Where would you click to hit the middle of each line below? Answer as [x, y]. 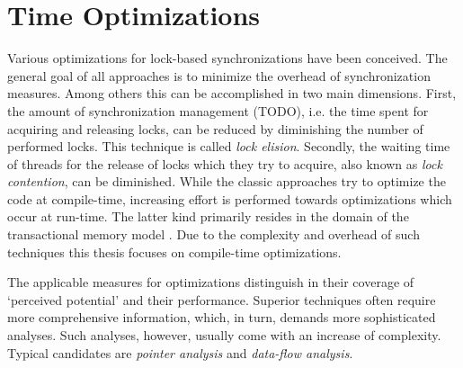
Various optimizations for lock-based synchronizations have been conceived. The [227, 58]
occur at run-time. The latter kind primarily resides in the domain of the [208, 216]
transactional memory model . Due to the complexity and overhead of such [214, 234]
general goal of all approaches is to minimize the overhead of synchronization [219, 75]
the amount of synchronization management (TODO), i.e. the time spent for [218, 110]
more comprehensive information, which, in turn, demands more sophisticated [222, 317]
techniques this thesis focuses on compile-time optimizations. [174, 251]
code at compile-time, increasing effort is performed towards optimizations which [230, 198]
